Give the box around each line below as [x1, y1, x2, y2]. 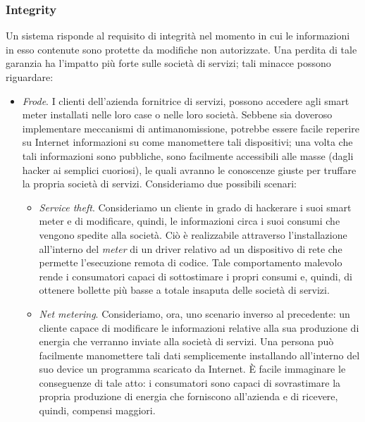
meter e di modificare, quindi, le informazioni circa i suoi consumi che [39, 213, 340, 228]
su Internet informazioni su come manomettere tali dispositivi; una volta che [22, 135, 353, 149]
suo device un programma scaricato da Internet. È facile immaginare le [39, 361, 346, 376]
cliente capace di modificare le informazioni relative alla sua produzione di [39, 320, 359, 335]
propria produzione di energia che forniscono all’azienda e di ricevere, [39, 389, 338, 404]
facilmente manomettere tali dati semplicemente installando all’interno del [39, 347, 360, 362]
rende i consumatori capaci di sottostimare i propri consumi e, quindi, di [39, 268, 352, 283]
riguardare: [6, 70, 54, 84]
